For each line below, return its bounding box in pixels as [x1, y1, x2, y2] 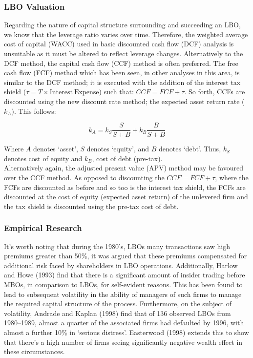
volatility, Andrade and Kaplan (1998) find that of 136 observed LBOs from [4, 308, 231, 318]
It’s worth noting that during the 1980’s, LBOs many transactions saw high [4, 241, 230, 251]
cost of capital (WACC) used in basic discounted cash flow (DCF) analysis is [4, 39, 234, 49]
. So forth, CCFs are [184, 86, 245, 97]
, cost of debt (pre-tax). [92, 153, 163, 163]
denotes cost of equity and [4, 153, 83, 163]
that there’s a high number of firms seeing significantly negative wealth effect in [4, 337, 243, 347]
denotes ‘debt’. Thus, [159, 144, 221, 154]
